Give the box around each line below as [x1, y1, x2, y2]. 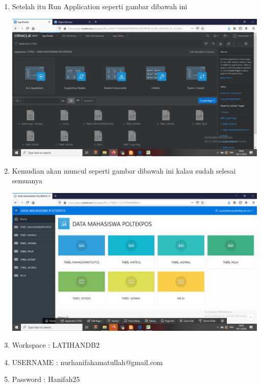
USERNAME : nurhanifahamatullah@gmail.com [12, 356, 163, 367]
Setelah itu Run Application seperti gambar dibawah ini [12, 1, 188, 11]
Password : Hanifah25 [12, 374, 80, 384]
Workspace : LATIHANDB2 [12, 340, 100, 350]
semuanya [12, 175, 42, 186]
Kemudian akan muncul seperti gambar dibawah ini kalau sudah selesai [12, 165, 236, 176]
